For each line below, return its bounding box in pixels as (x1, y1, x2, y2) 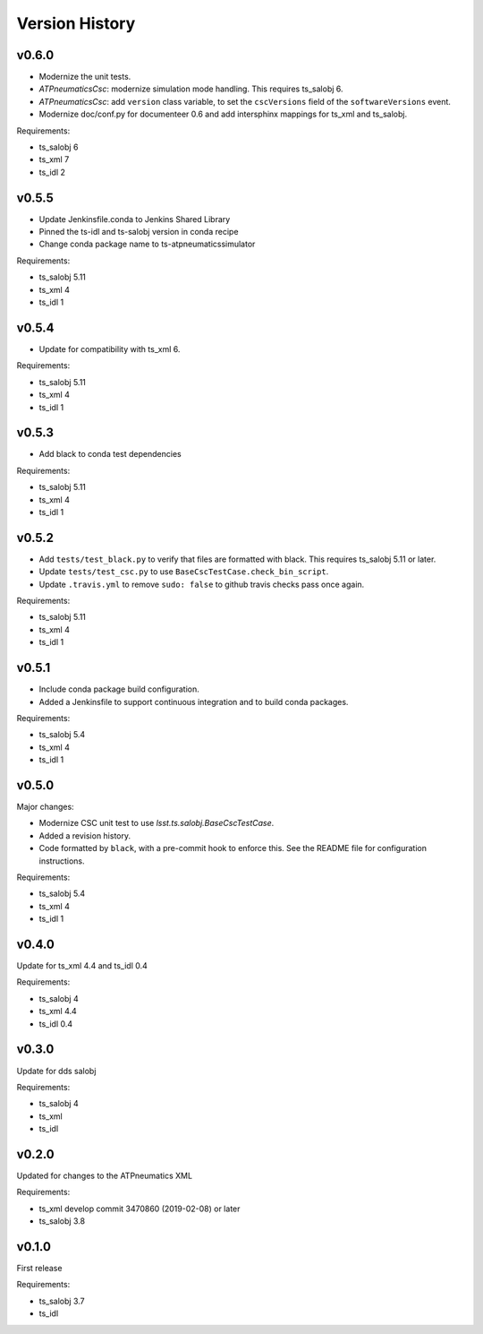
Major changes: (16, 802, 75, 812)
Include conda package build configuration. (38, 684, 200, 694)
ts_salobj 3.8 (38, 1216, 85, 1226)
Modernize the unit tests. (38, 72, 131, 82)
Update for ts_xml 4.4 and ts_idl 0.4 (16, 960, 148, 971)
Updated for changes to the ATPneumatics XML (16, 1170, 192, 1181)
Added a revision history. (38, 830, 131, 841)
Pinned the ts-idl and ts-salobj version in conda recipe (38, 227, 239, 237)
